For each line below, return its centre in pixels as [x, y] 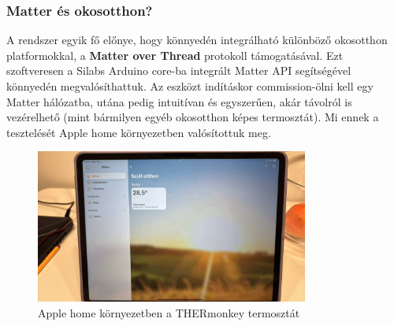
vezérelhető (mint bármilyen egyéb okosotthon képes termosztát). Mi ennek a [193, 117]
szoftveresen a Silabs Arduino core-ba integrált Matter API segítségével [179, 70]
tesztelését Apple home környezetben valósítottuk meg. [139, 132]
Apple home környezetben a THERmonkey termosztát [169, 312]
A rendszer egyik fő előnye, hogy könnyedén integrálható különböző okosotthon [197, 40]
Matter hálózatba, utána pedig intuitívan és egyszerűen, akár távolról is [179, 101]
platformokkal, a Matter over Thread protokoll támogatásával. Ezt [175, 55]
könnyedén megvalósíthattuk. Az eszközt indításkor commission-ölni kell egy [190, 86]
